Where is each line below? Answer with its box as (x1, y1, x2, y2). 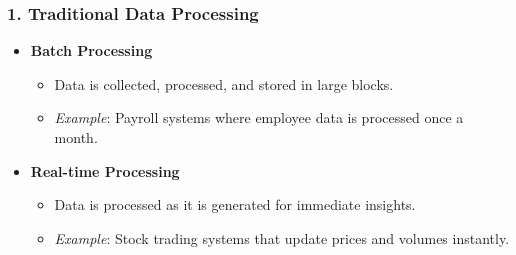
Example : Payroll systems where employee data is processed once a (54, 107, 464, 128)
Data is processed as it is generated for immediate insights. (54, 194, 416, 215)
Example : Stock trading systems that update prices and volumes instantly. (54, 227, 510, 248)
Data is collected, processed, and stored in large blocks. (54, 73, 394, 94)
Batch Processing (30, 40, 153, 61)
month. (54, 127, 98, 147)
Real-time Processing (30, 160, 180, 181)
